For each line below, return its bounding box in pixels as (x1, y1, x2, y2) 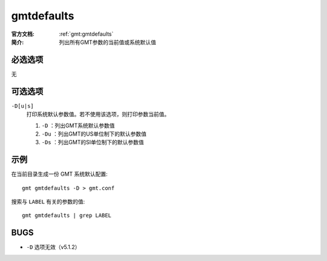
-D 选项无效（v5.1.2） (26, 243, 81, 251)
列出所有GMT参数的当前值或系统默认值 (59, 38, 157, 45)
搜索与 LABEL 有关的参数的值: (11, 198, 85, 205)
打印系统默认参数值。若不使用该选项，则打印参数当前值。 (26, 111, 170, 118)
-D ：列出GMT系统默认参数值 (41, 122, 115, 129)
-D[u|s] (11, 102, 35, 109)
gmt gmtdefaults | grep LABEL (22, 212, 112, 219)
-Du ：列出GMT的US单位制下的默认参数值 (41, 130, 147, 137)
